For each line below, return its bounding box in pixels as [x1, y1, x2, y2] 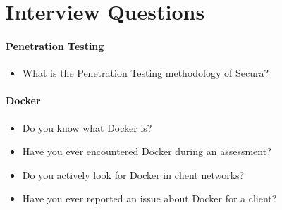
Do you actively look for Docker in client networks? [22, 167, 245, 182]
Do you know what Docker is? [22, 120, 152, 135]
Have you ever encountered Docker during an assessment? [22, 144, 271, 159]
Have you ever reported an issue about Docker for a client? [22, 191, 277, 206]
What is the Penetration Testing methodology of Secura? [22, 66, 269, 80]
